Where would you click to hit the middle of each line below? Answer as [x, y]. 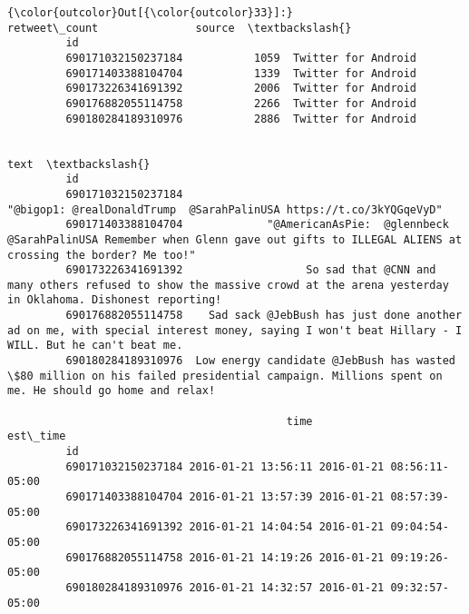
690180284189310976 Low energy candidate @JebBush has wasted [260, 361]
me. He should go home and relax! [112, 391]
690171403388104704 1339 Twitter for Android [241, 73]
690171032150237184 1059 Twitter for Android [241, 58]
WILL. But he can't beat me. [95, 346]
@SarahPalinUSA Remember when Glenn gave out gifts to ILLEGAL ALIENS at [235, 239]
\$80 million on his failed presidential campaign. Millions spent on [225, 376]
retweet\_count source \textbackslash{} [180, 28]
